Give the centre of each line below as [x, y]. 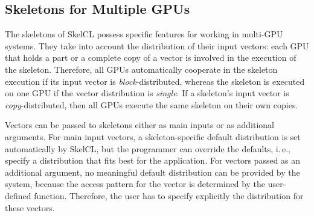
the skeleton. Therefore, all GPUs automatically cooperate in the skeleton [141, 69]
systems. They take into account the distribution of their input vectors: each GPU [157, 45]
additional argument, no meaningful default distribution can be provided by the [152, 172]
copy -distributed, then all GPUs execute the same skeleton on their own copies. [152, 104]
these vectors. [30, 207]
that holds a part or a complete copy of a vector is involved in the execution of [151, 57]
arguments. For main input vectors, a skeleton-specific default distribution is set [153, 136]
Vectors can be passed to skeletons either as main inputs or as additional [139, 125]
